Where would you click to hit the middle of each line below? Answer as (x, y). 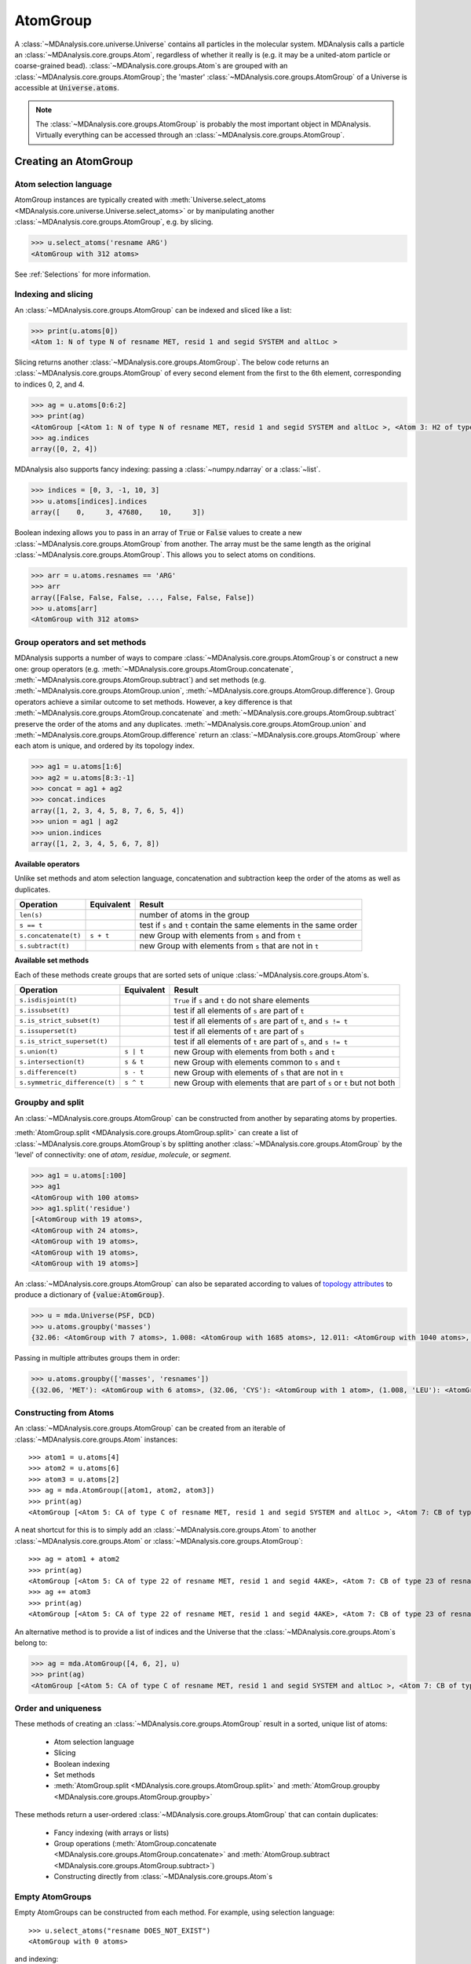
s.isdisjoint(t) (48, 1000)
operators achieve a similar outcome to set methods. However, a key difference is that (153, 702)
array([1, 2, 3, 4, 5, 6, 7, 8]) (95, 844)
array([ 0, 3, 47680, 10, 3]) (118, 512)
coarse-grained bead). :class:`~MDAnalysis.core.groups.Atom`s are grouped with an (151, 66)
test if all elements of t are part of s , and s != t (261, 1041)
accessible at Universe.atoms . (67, 88)
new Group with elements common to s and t (257, 1062)
